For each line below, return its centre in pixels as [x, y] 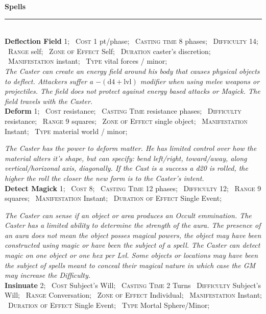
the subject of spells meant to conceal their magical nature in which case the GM [130, 265]
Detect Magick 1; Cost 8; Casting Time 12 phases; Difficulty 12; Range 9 [133, 188]
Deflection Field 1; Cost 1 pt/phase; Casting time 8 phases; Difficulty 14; [131, 41]
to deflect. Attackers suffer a [49, 81]
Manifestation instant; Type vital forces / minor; [88, 61]
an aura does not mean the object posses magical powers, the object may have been [133, 235]
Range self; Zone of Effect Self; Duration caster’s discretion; [110, 51]
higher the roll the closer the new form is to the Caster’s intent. [104, 178]
